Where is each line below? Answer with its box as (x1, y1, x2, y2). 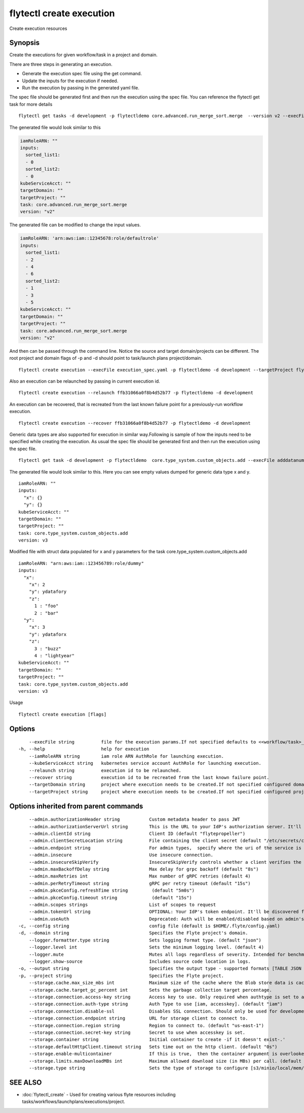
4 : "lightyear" (34, 653, 75, 658)
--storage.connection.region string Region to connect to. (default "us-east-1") (28, 1023, 264, 1028)
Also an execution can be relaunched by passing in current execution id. (9, 378, 161, 384)
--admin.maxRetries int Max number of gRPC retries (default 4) (28, 873, 251, 879)
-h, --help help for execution (18, 746, 149, 752)
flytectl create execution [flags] (18, 711, 107, 717)
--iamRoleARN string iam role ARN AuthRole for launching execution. (28, 753, 224, 759)
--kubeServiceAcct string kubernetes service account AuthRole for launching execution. (28, 760, 262, 766)
